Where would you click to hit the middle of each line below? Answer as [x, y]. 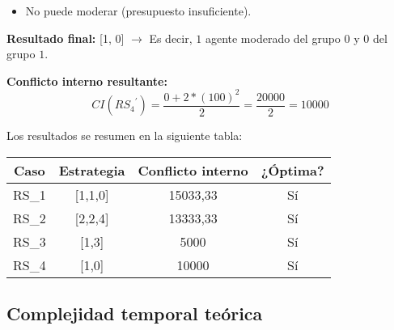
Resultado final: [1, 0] [66, 38]
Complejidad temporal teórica [135, 313]
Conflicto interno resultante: [87, 80]
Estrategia [92, 170]
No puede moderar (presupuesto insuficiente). [138, 11]
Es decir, [171, 38]
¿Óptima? [292, 170]
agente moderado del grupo [273, 38]
